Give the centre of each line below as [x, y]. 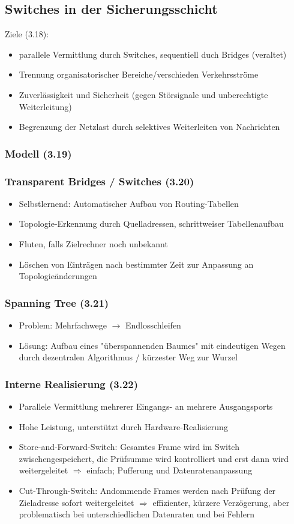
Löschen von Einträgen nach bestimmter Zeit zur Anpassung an [136, 264]
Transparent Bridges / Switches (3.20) [100, 181]
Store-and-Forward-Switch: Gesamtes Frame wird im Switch [129, 447]
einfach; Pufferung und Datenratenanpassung [169, 470]
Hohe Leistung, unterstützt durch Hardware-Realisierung [123, 426]
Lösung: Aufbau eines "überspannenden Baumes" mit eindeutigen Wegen [152, 345]
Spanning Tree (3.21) [57, 302]
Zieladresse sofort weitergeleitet [76, 502]
